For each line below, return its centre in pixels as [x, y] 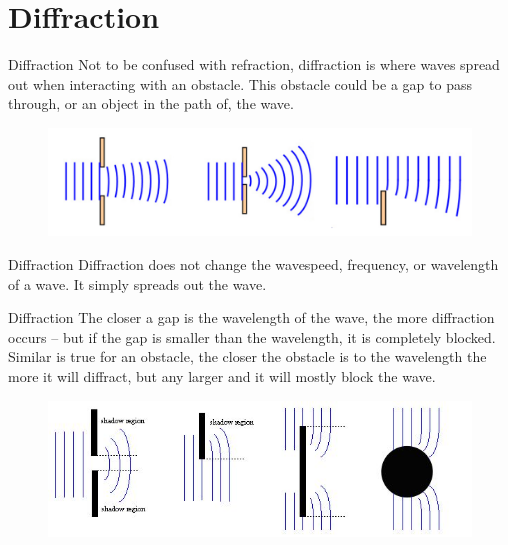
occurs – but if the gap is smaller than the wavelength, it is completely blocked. [252, 336]
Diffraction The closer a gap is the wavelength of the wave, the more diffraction [251, 317]
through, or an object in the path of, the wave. [151, 103]
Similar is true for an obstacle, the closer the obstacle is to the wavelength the [247, 356]
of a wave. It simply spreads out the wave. [137, 283]
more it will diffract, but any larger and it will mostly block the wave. [222, 375]
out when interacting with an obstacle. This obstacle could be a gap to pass [240, 83]
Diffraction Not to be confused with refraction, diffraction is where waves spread [254, 64]
